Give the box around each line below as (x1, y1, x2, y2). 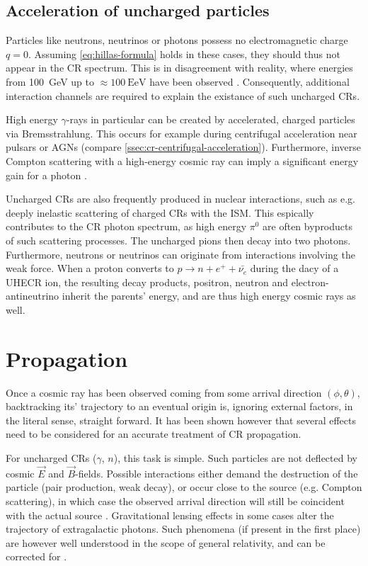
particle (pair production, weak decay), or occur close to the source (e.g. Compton (6, 480, 362, 494)
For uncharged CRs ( (6, 450, 97, 465)
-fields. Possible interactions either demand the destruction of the (75, 465, 358, 480)
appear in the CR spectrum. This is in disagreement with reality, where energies (6, 60, 353, 75)
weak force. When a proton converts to (6, 261, 174, 276)
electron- (291, 274, 329, 289)
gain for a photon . (6, 167, 87, 182)
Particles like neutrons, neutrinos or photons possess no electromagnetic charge (6, 33, 348, 47)
